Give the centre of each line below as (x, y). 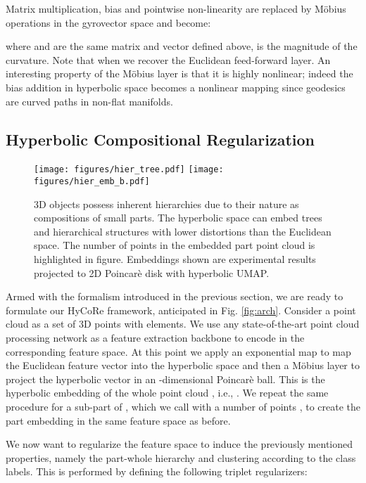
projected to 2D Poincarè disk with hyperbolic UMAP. (152, 272)
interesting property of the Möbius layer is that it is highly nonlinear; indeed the (179, 73)
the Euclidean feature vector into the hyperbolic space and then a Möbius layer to (183, 365)
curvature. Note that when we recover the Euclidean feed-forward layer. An (168, 59)
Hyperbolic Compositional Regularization (160, 139)
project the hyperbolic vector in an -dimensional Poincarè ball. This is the (165, 379)
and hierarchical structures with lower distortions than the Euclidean (183, 231)
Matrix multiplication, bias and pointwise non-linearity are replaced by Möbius (176, 8)
